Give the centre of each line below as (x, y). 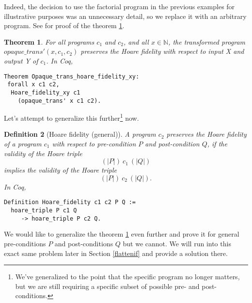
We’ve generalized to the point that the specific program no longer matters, (127, 277)
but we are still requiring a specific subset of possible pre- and (107, 286)
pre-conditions (25, 243)
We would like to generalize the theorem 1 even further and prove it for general (122, 234)
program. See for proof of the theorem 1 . (64, 25)
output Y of (21, 60)
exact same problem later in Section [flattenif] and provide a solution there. (116, 253)
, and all (136, 41)
